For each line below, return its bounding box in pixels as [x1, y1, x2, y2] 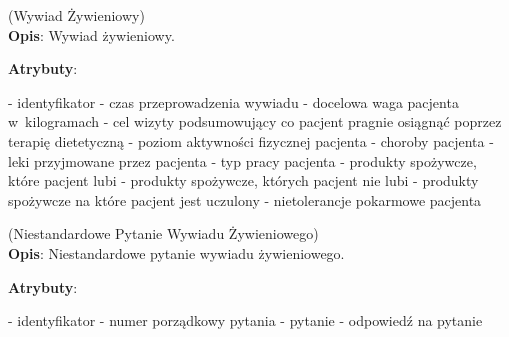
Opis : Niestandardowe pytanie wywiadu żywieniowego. [8, 242, 345, 263]
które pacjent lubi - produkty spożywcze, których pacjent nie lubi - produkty [8, 170, 479, 191]
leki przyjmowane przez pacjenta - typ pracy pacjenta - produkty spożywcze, [8, 150, 477, 171]
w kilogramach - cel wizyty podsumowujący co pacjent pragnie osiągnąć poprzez [8, 111, 502, 132]
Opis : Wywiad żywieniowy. [8, 24, 175, 45]
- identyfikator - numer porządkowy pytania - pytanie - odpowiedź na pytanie [8, 310, 483, 331]
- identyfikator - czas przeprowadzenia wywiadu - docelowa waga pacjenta [8, 91, 459, 112]
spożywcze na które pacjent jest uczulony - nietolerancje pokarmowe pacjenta [8, 189, 482, 210]
